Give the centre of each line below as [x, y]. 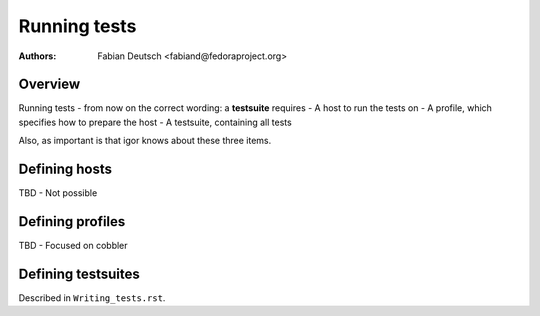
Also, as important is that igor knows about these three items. [145, 141]
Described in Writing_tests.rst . [92, 297]
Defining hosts [65, 169]
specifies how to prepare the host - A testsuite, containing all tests [155, 122]
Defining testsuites [79, 273]
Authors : [37, 56]
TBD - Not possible [58, 193]
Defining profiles [72, 221]
